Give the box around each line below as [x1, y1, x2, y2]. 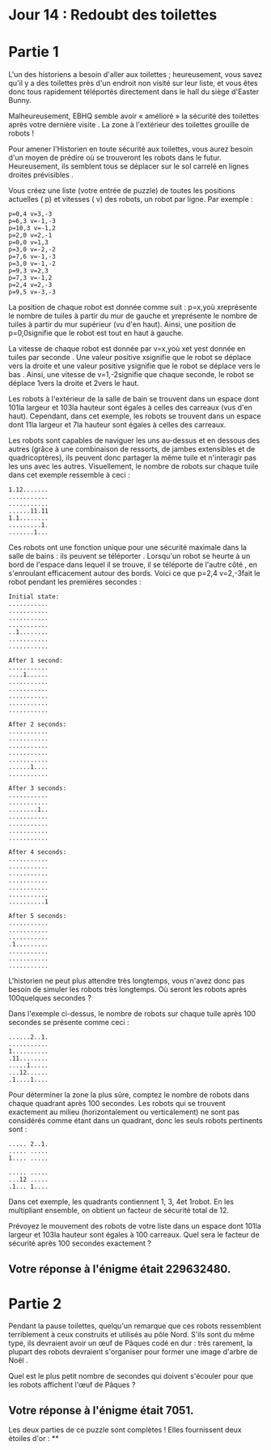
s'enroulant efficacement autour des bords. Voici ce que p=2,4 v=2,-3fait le [8, 568, 260, 578]
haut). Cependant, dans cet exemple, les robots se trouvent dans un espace [8, 411, 261, 421]
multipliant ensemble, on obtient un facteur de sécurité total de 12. [8, 1206, 229, 1216]
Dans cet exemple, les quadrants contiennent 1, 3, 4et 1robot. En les [8, 1197, 235, 1207]
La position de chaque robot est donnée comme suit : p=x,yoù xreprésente [8, 302, 257, 312]
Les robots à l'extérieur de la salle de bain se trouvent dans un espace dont [8, 394, 260, 404]
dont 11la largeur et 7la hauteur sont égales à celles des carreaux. [8, 420, 227, 430]
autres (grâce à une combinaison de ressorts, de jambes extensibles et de [8, 444, 256, 454]
